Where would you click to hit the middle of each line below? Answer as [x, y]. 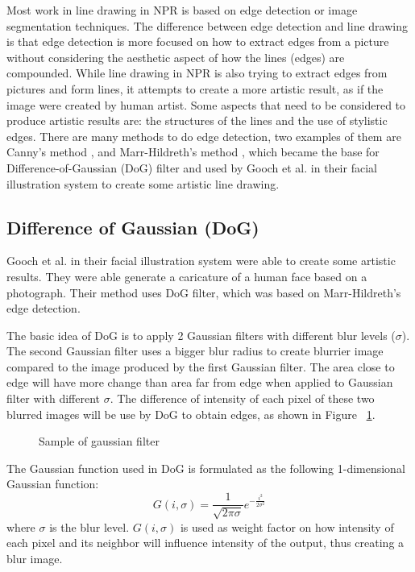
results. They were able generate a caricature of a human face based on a [187, 276]
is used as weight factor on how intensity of [287, 526]
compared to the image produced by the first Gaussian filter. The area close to [201, 366]
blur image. [35, 558]
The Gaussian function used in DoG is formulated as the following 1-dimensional [206, 468]
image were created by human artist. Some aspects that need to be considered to [206, 104]
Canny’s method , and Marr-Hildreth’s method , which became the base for [193, 152]
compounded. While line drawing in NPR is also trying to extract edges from [197, 73]
